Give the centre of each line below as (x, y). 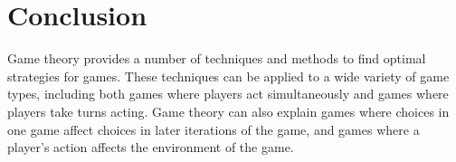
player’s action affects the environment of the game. (151, 147)
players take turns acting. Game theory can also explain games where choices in (228, 111)
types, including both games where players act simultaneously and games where (228, 94)
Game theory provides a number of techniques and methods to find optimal (217, 58)
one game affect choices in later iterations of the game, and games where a (214, 129)
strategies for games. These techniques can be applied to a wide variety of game (228, 76)
